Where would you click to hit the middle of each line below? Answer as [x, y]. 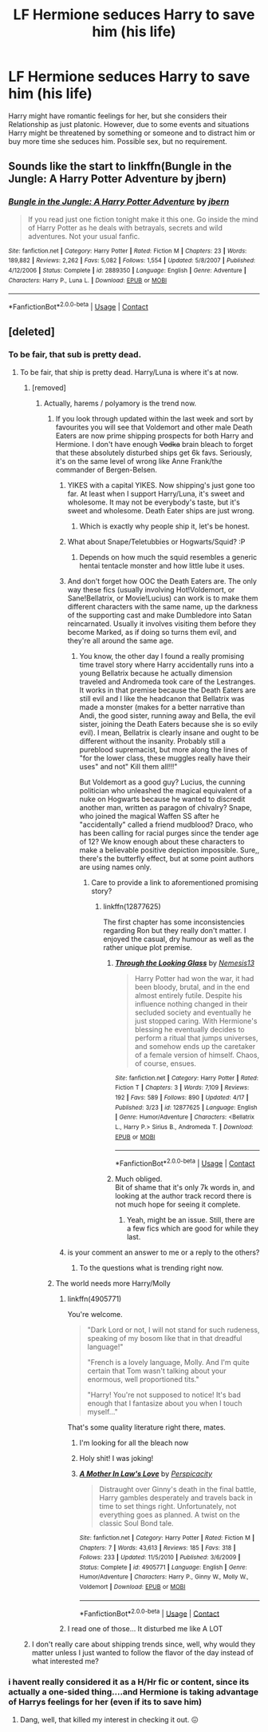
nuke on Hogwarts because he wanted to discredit [162, 799]
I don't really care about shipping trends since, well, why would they [144, 1644]
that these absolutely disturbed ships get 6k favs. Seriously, [154, 453]
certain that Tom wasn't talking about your [157, 1371]
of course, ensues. [166, 1063]
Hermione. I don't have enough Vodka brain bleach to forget [154, 444]
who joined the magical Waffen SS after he [149, 816]
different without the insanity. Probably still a [152, 740]
